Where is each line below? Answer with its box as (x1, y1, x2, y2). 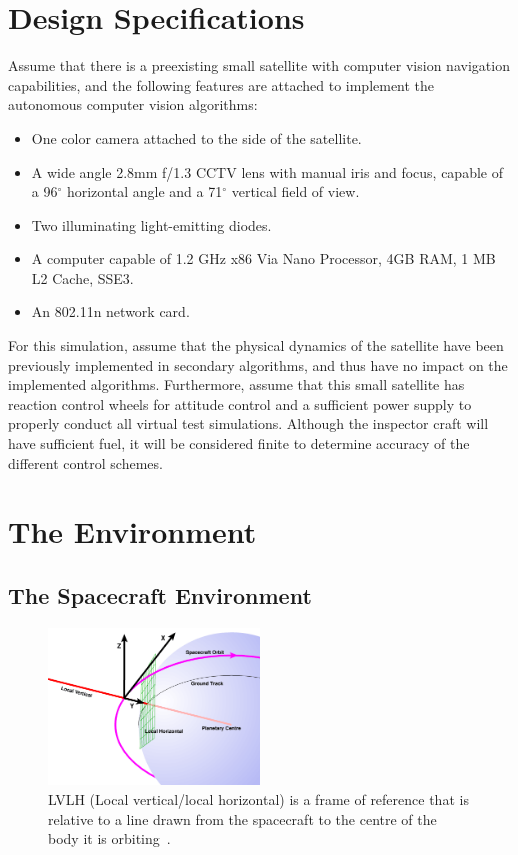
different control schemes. (8, 452, 163, 473)
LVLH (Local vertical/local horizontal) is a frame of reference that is (48, 788, 469, 809)
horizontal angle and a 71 (66, 181, 223, 202)
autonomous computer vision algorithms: (8, 94, 258, 115)
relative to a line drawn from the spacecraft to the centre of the (48, 808, 437, 829)
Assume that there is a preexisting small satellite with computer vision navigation (8, 55, 510, 76)
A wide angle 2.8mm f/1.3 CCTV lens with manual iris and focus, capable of (31, 161, 503, 182)
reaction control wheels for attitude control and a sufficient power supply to (8, 393, 472, 414)
